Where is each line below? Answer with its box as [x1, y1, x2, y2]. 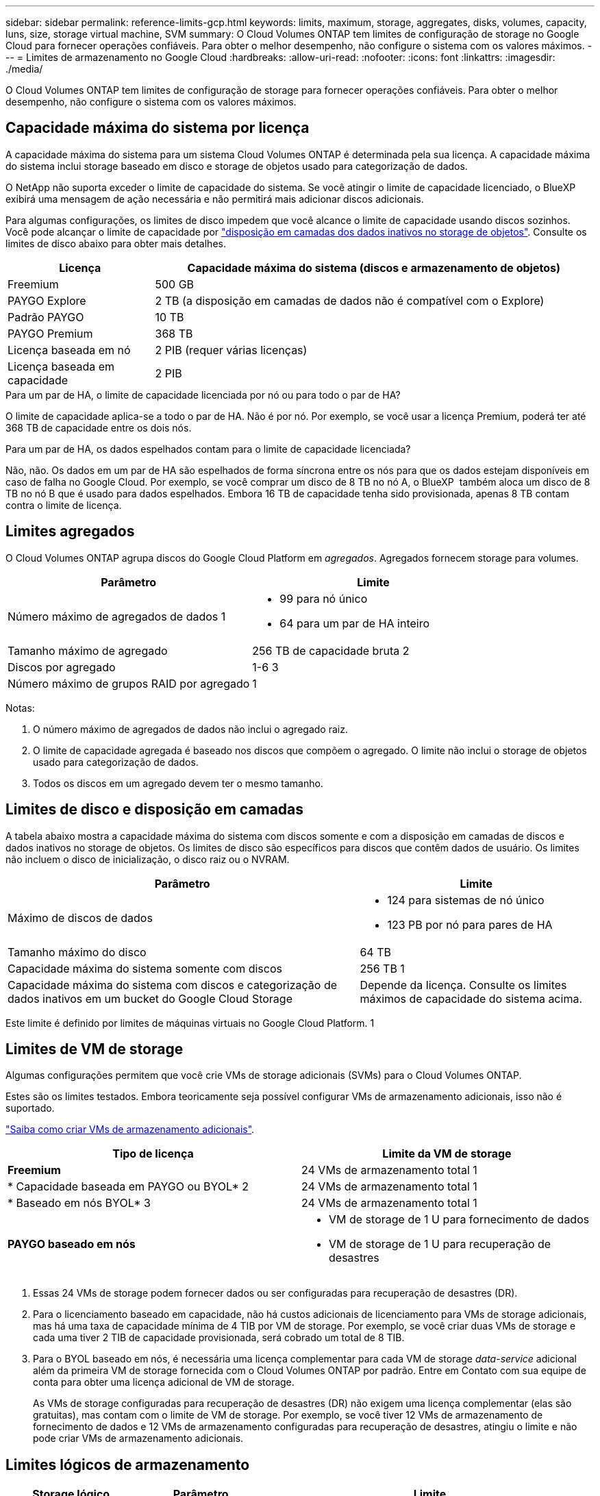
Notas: [5, 701, 35, 714]
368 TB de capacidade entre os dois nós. [5, 421, 192, 434]
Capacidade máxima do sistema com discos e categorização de [8, 977, 338, 992]
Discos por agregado [8, 660, 116, 674]
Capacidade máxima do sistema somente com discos [8, 961, 282, 975]
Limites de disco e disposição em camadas [5, 801, 304, 819]
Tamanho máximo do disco [8, 945, 147, 959]
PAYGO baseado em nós [8, 1237, 136, 1251]
